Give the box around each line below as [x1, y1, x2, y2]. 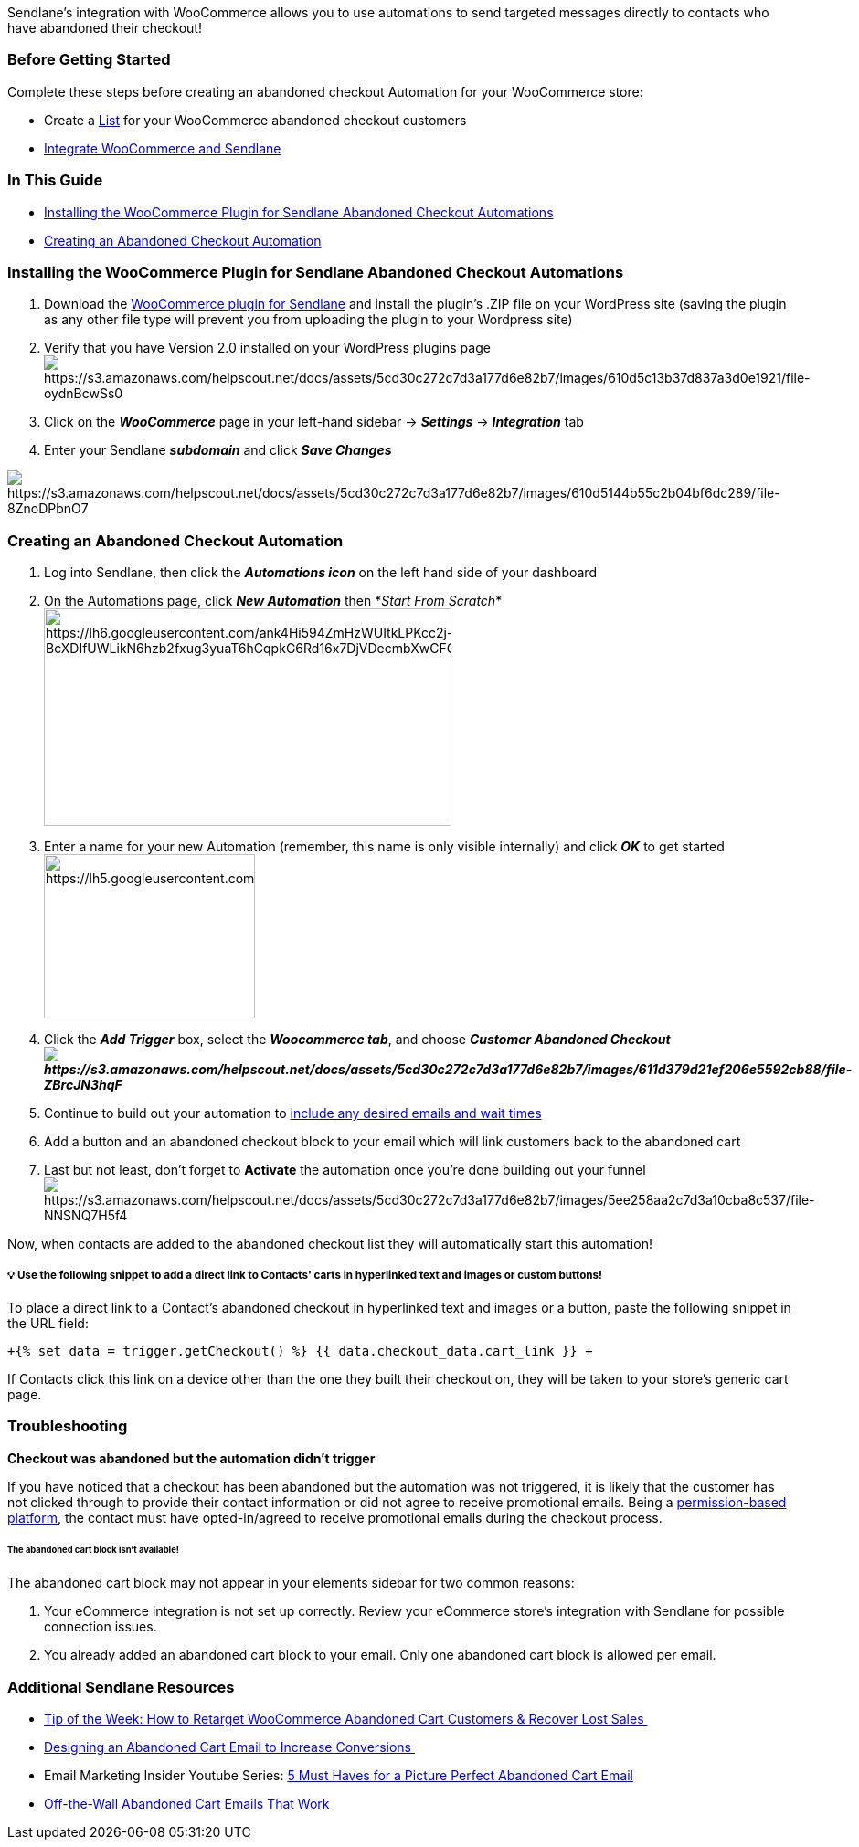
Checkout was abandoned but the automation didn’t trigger [7, 1450, 376, 1466]
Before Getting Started [7, 50, 171, 69]
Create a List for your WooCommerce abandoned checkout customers [44, 111, 467, 128]
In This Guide [7, 171, 103, 190]
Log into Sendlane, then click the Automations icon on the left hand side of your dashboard [44, 565, 597, 580]
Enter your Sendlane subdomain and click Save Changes [44, 442, 392, 459]
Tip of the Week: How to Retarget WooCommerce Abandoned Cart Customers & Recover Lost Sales [44, 1710, 644, 1726]
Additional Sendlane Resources [7, 1677, 235, 1696]
